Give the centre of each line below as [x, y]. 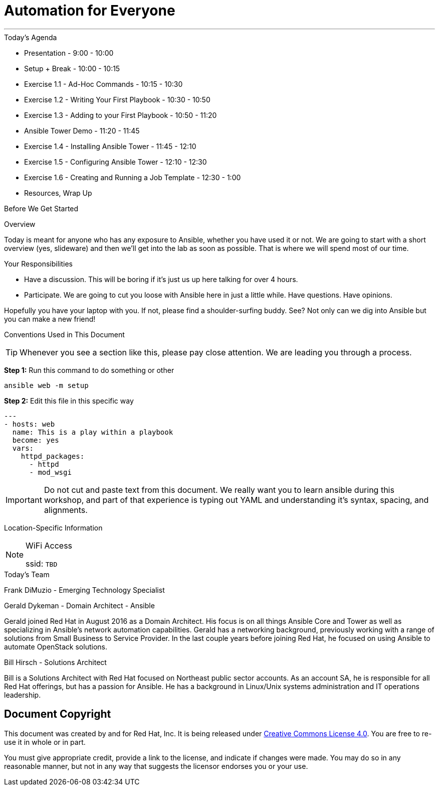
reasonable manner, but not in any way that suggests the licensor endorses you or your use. [156, 766]
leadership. [23, 695]
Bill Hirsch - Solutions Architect [55, 662]
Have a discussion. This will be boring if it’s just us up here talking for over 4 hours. [161, 279]
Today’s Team [27, 574]
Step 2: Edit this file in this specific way [69, 401]
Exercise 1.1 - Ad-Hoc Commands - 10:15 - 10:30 [103, 84]
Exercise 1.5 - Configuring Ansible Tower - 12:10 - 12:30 [116, 162]
